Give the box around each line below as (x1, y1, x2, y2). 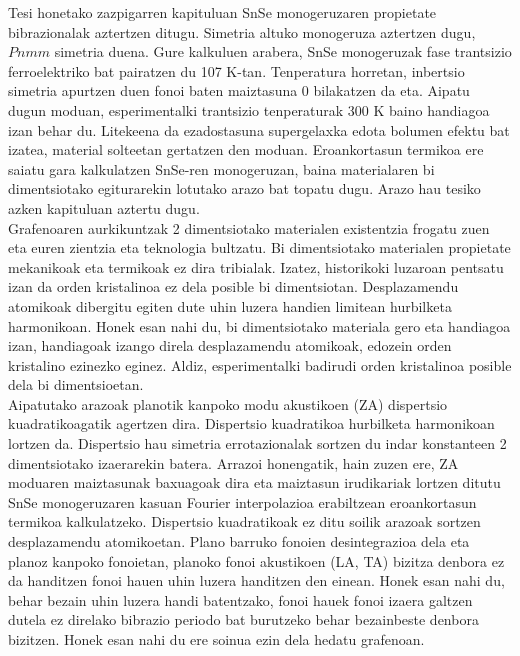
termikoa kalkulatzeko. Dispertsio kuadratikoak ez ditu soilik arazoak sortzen (8, 511, 481, 532)
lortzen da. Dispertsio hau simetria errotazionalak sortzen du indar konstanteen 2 (8, 433, 507, 454)
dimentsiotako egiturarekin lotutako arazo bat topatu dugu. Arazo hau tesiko (8, 178, 481, 199)
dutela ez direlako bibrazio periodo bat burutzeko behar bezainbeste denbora (8, 609, 479, 630)
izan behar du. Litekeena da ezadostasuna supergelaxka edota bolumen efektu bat (8, 119, 510, 140)
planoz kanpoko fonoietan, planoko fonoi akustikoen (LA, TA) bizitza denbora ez (8, 550, 505, 571)
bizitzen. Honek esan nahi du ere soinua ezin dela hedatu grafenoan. (8, 629, 425, 649)
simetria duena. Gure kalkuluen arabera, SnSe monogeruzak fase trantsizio (54, 41, 512, 62)
